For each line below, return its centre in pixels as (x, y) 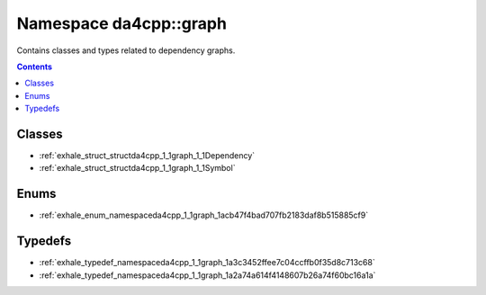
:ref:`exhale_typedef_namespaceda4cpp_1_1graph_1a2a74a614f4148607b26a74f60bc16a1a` (207, 275)
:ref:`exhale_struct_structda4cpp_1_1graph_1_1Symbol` (137, 168)
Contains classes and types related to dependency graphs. (126, 50)
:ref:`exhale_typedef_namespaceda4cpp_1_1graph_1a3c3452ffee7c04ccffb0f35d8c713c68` (207, 263)
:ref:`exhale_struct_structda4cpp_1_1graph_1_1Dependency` (147, 156)
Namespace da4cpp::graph (121, 23)
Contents (35, 67)
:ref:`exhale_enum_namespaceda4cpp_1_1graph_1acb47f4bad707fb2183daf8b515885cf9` (204, 215)
